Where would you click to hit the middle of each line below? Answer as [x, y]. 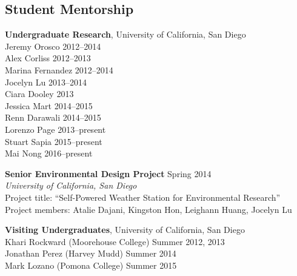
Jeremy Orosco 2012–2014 [53, 46]
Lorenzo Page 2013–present [55, 129]
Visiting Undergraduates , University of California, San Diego [125, 230]
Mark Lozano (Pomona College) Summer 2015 [91, 265]
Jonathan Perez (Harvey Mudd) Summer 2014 [91, 253]
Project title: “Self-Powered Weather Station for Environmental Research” [143, 197]
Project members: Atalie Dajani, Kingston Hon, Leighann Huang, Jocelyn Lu [148, 209]
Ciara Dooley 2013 [39, 94]
